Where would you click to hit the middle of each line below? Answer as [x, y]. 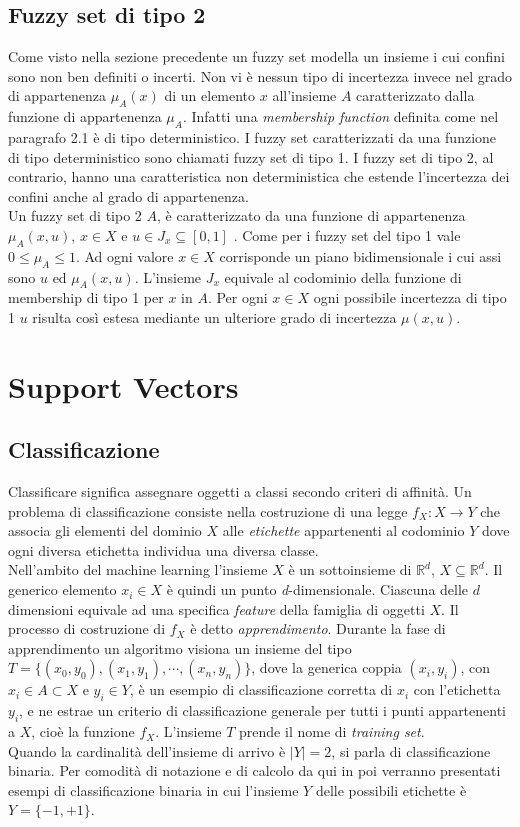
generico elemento [62, 589]
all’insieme [304, 95]
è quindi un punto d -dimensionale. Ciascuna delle [317, 589]
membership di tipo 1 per [86, 297]
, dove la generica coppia [326, 667]
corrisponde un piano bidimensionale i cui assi [360, 255]
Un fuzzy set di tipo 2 [75, 215]
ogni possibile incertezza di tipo [410, 297]
